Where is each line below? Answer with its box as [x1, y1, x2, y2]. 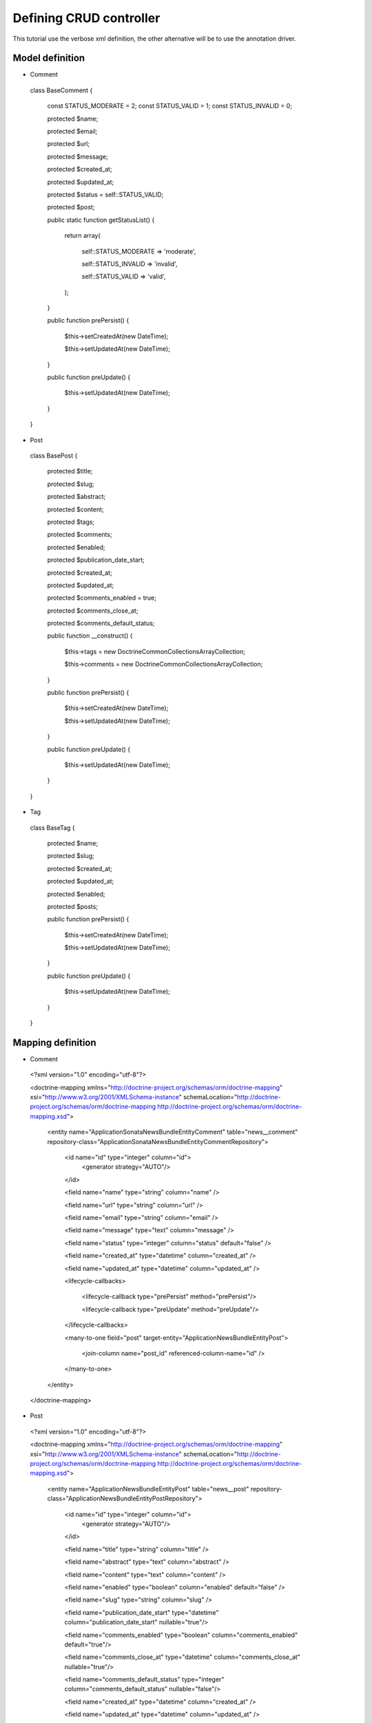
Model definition [12, 52, 85, 64]
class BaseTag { [30, 824, 75, 832]
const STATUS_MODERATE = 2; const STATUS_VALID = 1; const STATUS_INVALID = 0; [47, 102, 293, 110]
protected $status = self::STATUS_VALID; [47, 190, 164, 198]
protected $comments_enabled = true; [47, 593, 156, 602]
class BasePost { [30, 451, 78, 460]
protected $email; [47, 128, 98, 136]
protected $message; [47, 152, 108, 161]
